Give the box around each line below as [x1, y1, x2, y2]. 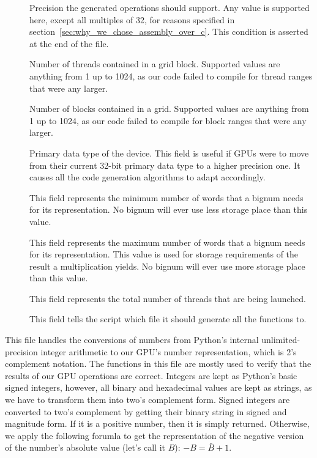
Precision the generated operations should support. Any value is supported [29, 1, 310, 13]
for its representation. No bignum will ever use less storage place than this [29, 203, 308, 216]
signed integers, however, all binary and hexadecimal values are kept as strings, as [5, 381, 312, 394]
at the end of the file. [29, 37, 109, 50]
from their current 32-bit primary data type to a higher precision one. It [29, 158, 300, 171]
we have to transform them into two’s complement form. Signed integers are [5, 393, 290, 406]
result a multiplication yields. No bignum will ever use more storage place [29, 259, 305, 272]
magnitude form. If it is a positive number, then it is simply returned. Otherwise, [5, 417, 310, 430]
